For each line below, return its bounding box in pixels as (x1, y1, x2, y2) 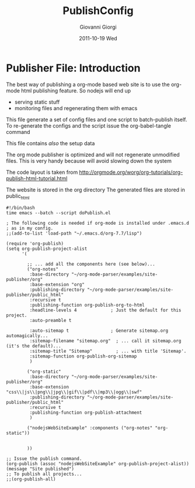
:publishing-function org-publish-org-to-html (29, 303, 145, 308)
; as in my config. (6, 225, 54, 232)
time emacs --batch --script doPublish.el (6, 210, 111, 216)
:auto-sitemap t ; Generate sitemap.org (29, 328, 168, 334)
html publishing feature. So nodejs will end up (21, 87, 131, 94)
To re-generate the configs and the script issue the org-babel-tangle (6, 122, 171, 129)
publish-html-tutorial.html (6, 174, 68, 182)
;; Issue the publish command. (6, 456, 82, 462)
